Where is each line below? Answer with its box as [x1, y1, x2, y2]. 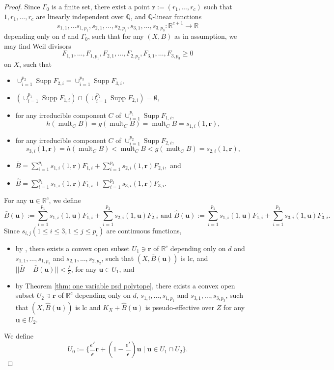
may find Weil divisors [4, 40, 71, 51]
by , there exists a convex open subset [15, 243, 130, 254]
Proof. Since [4, 1, 40, 11]
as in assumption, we [174, 31, 237, 41]
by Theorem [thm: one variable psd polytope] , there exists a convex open [15, 280, 235, 290]
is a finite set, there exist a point [52, 1, 150, 11]
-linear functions [152, 11, 202, 21]
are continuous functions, [106, 226, 182, 236]
